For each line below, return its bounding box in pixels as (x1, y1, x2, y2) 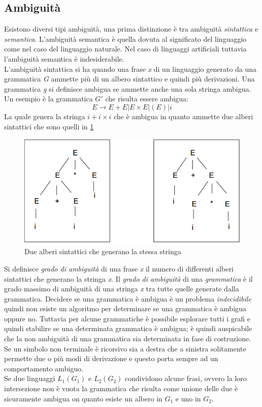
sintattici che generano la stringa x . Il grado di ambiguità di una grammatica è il (4, 273, 253, 284)
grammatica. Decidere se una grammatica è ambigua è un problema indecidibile (4, 293, 251, 304)
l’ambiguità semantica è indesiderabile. (4, 53, 124, 64)
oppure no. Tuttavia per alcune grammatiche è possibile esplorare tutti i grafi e (4, 313, 251, 323)
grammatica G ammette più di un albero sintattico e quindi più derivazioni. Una (4, 73, 255, 84)
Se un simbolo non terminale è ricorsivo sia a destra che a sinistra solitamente (4, 343, 246, 354)
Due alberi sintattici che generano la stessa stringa (24, 246, 181, 257)
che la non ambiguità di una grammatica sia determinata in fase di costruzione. (4, 333, 251, 344)
